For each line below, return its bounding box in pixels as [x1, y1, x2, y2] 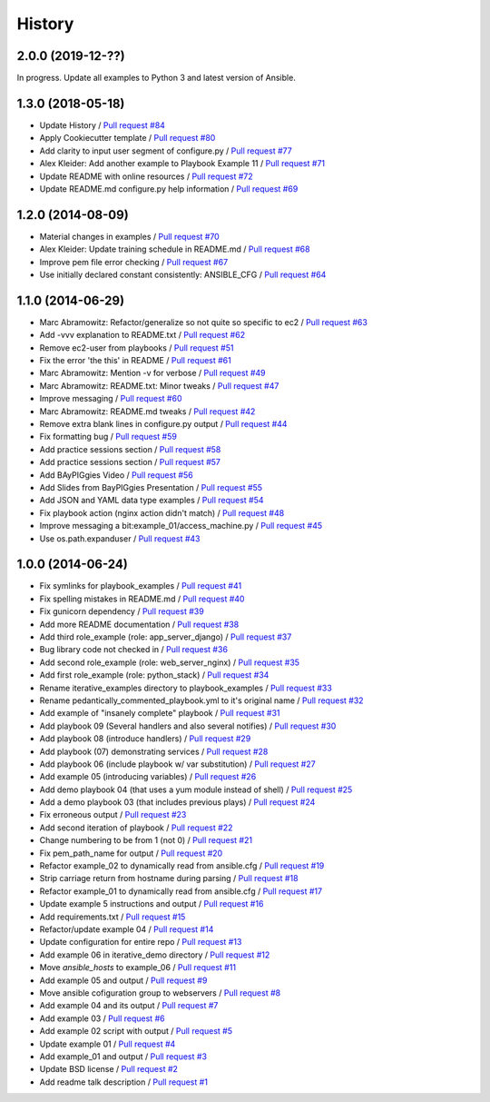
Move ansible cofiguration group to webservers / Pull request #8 [39, 987, 281, 998]
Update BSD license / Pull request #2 [39, 1064, 179, 1075]
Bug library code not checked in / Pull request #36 [39, 644, 229, 655]
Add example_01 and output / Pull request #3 [39, 1050, 208, 1062]
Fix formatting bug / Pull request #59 [39, 432, 177, 442]
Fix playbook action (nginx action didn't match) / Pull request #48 [39, 507, 285, 518]
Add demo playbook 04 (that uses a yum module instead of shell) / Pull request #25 [39, 784, 353, 795]
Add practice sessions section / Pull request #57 [39, 457, 221, 468]
